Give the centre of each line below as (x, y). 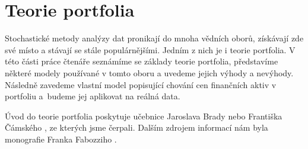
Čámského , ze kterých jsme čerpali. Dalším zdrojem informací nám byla (136, 127)
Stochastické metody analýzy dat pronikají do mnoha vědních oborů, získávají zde (154, 38)
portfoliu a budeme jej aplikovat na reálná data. (93, 96)
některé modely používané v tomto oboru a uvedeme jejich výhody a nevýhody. (149, 72)
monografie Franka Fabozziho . (61, 139)
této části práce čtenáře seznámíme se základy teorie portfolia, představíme (142, 61)
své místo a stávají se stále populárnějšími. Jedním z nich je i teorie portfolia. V (150, 49)
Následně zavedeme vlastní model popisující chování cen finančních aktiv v (141, 84)
